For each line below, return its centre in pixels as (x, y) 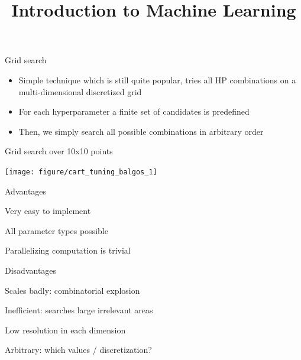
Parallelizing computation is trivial (68, 250)
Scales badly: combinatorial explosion (72, 290)
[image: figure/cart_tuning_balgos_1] (81, 172)
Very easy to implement (48, 211)
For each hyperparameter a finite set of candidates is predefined (134, 111)
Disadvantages (31, 270)
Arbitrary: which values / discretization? (78, 350)
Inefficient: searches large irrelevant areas (79, 310)
